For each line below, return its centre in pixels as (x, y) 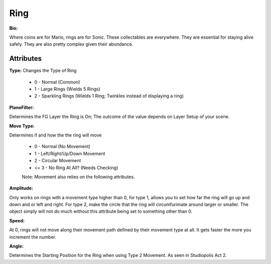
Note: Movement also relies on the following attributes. (78, 177)
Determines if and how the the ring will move (55, 135)
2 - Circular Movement (58, 161)
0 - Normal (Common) (57, 82)
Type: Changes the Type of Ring (43, 71)
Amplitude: (21, 188)
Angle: (16, 246)
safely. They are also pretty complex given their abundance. (71, 44)
